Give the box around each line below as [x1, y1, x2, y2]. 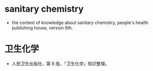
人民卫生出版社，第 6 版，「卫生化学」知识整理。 [11, 60, 110, 67]
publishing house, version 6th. [11, 24, 73, 30]
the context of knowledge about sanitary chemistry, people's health [11, 20, 149, 25]
